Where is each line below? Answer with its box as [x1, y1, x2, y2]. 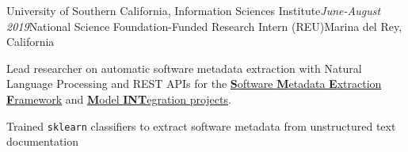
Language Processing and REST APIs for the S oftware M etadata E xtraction [6, 75, 382, 92]
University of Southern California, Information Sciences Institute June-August [6, 2, 381, 18]
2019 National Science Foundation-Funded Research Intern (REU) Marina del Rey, [6, 17, 402, 34]
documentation [6, 133, 79, 150]
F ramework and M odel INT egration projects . [6, 90, 231, 107]
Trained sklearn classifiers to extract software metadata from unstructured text [6, 117, 396, 134]
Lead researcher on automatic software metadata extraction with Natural [6, 59, 362, 76]
